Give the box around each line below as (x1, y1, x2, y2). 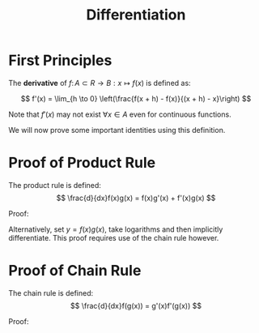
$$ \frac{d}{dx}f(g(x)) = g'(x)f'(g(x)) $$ (70, 301, 202, 310)
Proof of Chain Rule (8, 262, 142, 280)
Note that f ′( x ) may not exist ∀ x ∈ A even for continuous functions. (8, 109, 232, 119)
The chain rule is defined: (8, 288, 94, 297)
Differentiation (86, 6, 186, 24)
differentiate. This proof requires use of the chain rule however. (8, 233, 219, 242)
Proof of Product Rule (8, 154, 156, 172)
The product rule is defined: (8, 180, 101, 190)
